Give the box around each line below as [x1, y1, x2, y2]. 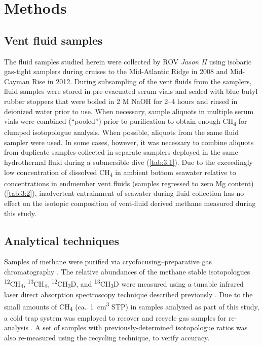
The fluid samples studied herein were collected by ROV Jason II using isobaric [4, 56, 252, 66]
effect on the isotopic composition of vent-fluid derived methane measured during [4, 197, 256, 208]
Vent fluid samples [4, 32, 103, 48]
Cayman [4, 76, 30, 86]
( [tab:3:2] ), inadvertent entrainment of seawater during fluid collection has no [4, 188, 244, 198]
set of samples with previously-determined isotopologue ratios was [43, 322, 248, 333]
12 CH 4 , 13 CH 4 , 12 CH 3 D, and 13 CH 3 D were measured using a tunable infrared [4, 276, 244, 290]
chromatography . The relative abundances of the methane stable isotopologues [4, 266, 250, 276]
